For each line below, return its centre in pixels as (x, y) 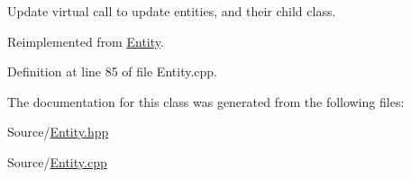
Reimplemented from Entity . (86, 41)
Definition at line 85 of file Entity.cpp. (112, 71)
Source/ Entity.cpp (57, 161)
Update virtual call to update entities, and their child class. (172, 11)
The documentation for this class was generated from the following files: (206, 101)
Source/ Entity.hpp (58, 132)
